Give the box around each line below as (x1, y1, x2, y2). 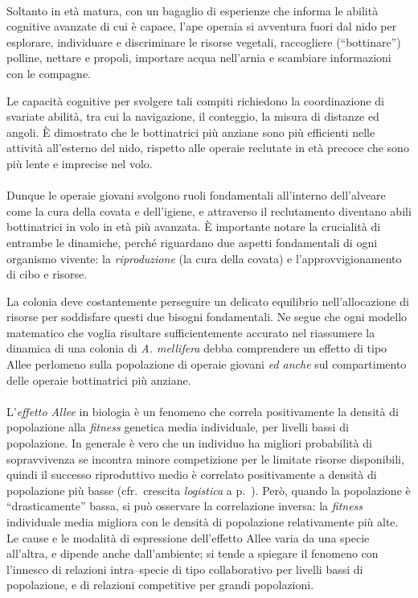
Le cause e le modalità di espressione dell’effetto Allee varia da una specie (6, 529, 370, 546)
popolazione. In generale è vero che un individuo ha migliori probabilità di (6, 435, 372, 452)
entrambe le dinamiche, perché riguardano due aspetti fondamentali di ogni (6, 233, 378, 250)
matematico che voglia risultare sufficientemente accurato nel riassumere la (6, 324, 375, 340)
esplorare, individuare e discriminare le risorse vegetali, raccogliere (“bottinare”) (6, 33, 401, 50)
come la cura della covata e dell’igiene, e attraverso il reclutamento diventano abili (6, 202, 412, 219)
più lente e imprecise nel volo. (6, 155, 153, 171)
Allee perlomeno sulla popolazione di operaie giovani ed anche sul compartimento (6, 356, 407, 373)
